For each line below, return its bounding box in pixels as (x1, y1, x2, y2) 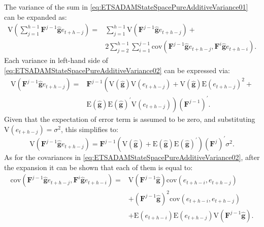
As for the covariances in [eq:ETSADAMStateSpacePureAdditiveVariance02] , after (4, 152, 260, 163)
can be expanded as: (4, 11, 67, 22)
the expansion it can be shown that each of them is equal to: (4, 161, 193, 172)
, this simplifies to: (61, 123, 119, 134)
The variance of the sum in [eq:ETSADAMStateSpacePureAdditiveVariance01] (4, 2, 248, 12)
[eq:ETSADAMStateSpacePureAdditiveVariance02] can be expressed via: (4, 64, 230, 75)
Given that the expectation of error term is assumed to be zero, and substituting (4, 114, 255, 124)
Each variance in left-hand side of (4, 55, 108, 66)
